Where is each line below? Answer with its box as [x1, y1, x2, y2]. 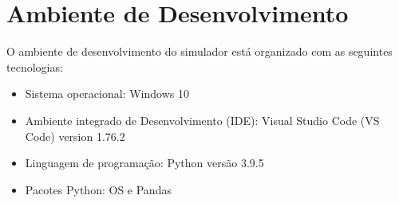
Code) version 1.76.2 [25, 127, 125, 144]
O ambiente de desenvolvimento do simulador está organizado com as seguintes [6, 43, 393, 60]
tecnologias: [6, 58, 63, 75]
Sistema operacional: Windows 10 [25, 85, 189, 102]
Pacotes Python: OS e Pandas [25, 181, 172, 197]
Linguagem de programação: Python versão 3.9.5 [25, 154, 264, 171]
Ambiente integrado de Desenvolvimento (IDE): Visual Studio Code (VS [25, 111, 380, 128]
